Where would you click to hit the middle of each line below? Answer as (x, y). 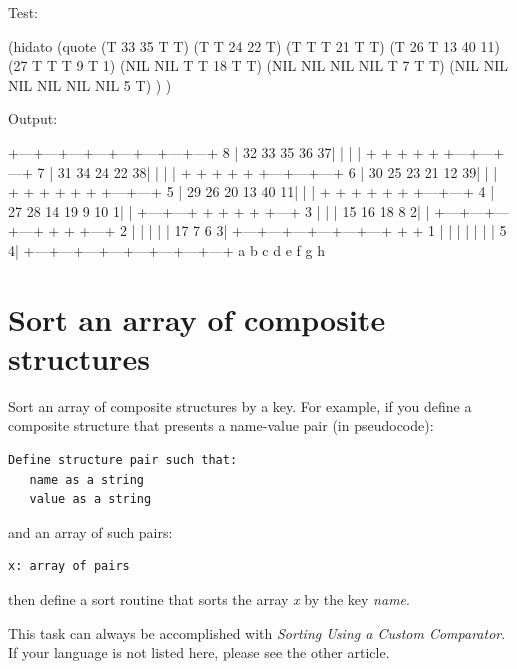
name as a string (87, 479)
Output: (33, 118)
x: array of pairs (69, 566)
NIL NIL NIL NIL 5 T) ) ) (90, 84)
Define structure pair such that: (123, 460)
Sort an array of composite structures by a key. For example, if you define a (240, 405)
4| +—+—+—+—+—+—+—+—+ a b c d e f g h (166, 249)
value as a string (90, 499)
